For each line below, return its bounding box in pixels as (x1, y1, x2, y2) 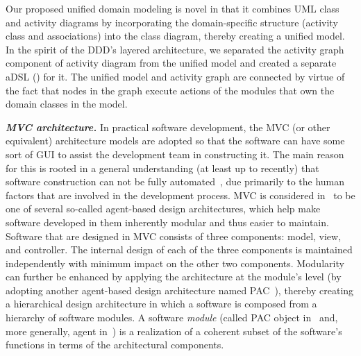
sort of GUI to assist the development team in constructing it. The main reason (6, 146, 344, 161)
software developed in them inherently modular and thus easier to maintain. (6, 214, 329, 229)
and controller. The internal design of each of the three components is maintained (6, 242, 353, 257)
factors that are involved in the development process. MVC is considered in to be (6, 187, 355, 202)
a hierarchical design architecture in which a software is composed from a (6, 296, 317, 311)
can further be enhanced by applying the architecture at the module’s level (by (6, 269, 342, 284)
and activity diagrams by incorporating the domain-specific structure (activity (6, 15, 338, 29)
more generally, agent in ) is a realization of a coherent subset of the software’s (6, 323, 342, 338)
